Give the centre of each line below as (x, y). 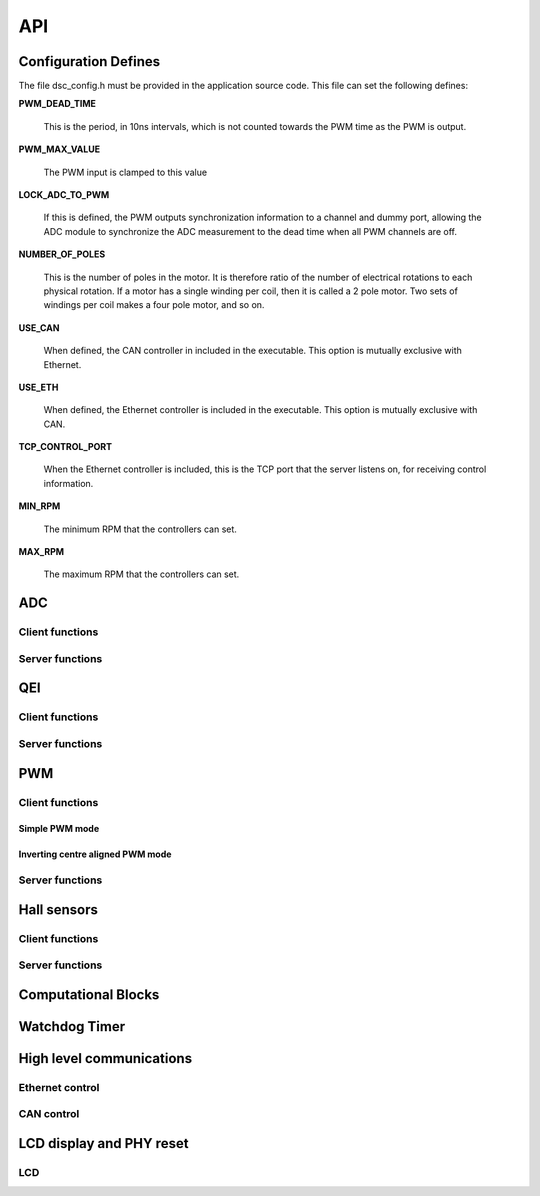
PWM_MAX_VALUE (59, 149)
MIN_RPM (39, 506)
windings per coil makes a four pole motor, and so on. (154, 305)
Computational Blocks (89, 994)
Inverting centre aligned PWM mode (95, 854)
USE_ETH (38, 387)
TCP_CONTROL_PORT (65, 447)
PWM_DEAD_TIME (57, 104)
